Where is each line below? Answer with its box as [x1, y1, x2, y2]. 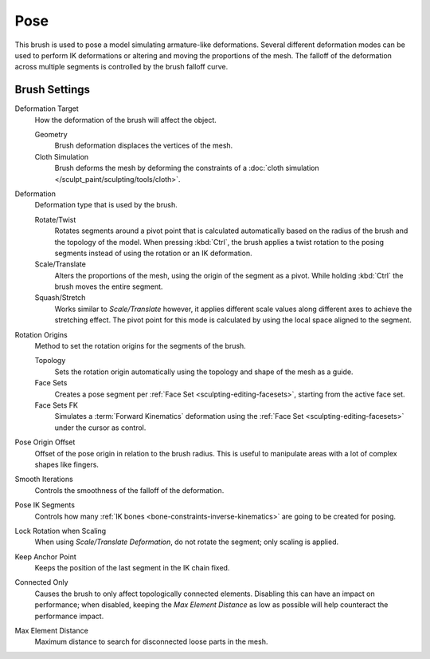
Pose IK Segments [14, 500, 76, 510]
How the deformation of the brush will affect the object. [34, 115, 217, 124]
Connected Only [14, 578, 68, 587]
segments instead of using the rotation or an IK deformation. [54, 248, 252, 258]
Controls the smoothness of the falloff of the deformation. [34, 485, 225, 495]
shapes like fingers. [34, 460, 100, 469]
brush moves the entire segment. [54, 282, 163, 291]
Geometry [34, 130, 68, 140]
